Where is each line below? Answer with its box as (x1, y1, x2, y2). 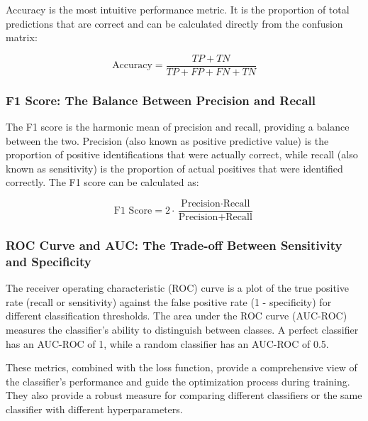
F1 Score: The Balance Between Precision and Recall (6, 91, 316, 109)
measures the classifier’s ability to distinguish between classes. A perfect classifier (6, 322, 359, 337)
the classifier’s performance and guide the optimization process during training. (6, 373, 350, 388)
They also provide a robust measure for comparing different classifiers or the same (6, 388, 362, 403)
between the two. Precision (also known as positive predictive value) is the (6, 133, 329, 148)
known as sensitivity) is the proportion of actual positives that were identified (6, 160, 343, 175)
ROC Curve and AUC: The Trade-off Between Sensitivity (6, 236, 342, 254)
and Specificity (6, 252, 91, 270)
